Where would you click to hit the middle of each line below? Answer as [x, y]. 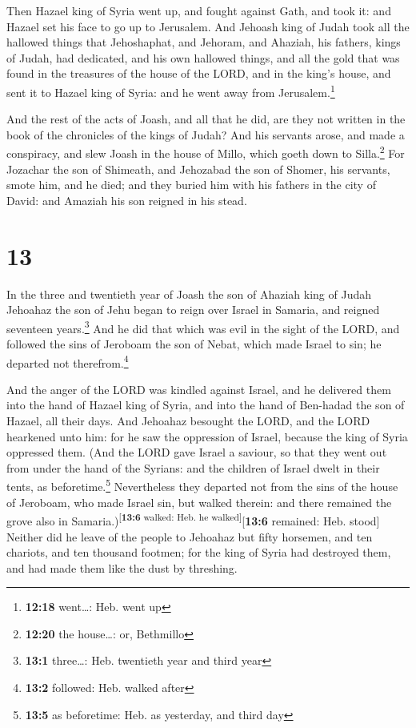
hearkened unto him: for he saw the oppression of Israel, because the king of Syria [207, 436]
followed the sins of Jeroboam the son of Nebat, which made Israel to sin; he [194, 344]
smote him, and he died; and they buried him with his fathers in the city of [191, 185]
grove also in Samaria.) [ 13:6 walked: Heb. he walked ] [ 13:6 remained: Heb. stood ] [193, 519]
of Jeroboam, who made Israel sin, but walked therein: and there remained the [199, 502]
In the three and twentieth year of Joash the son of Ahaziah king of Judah [189, 294]
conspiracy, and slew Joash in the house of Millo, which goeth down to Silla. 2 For [206, 152]
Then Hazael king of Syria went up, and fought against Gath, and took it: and [199, 10]
